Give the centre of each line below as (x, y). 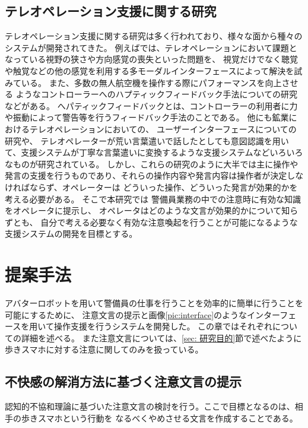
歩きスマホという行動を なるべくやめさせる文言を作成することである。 (159, 418)
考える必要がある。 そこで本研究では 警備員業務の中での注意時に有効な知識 (153, 199)
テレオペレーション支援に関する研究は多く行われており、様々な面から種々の (154, 36)
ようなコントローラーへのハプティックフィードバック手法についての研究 (157, 94)
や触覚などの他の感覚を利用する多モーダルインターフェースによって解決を (150, 70)
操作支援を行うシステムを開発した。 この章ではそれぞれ (163, 326)
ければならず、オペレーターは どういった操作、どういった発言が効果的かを (151, 187)
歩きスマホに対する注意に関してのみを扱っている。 (104, 349)
